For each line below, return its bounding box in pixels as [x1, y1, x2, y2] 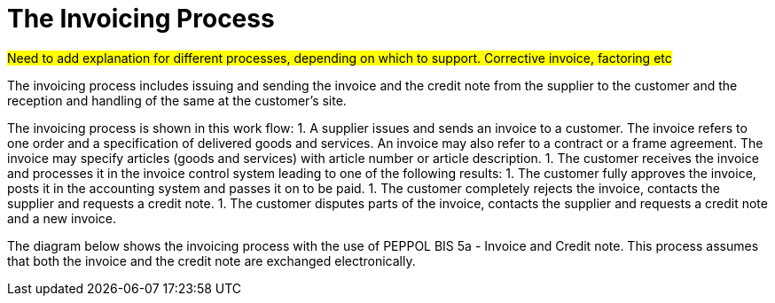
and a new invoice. [7, 210, 117, 226]
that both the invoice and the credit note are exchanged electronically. [7, 252, 416, 268]
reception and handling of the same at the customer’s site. [7, 92, 347, 108]
